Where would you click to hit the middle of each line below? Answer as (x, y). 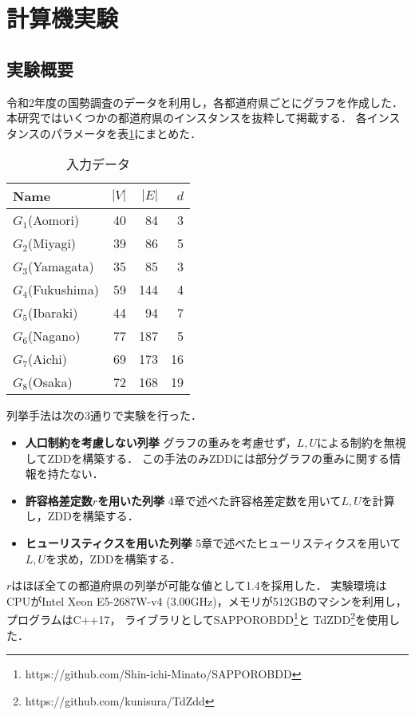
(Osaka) (50, 382)
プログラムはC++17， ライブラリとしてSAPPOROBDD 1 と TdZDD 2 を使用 (198, 618)
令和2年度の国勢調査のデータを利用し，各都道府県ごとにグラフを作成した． (205, 102)
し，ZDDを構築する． (82, 516)
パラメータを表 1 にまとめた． (126, 133)
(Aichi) (47, 359)
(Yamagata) (61, 267)
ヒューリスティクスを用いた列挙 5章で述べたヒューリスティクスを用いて (213, 542)
